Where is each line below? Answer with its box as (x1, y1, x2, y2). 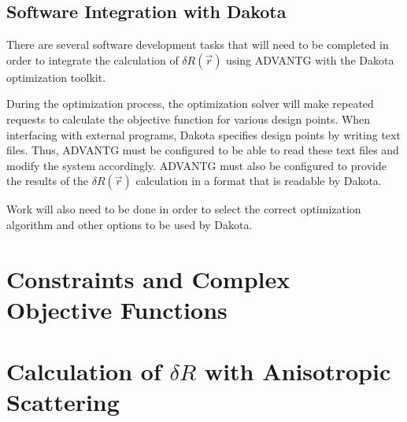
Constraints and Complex (6, 262, 290, 294)
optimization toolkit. (6, 68, 106, 85)
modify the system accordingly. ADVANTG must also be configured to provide (6, 157, 387, 173)
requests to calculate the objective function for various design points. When (6, 110, 371, 127)
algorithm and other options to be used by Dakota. (6, 216, 253, 232)
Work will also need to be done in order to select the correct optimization (6, 201, 361, 217)
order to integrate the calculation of (6, 51, 179, 68)
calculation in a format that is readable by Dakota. (135, 172, 382, 189)
